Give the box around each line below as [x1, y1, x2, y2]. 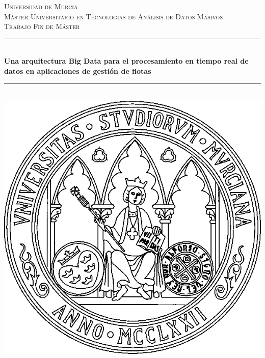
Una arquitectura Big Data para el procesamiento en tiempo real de [4, 56, 249, 66]
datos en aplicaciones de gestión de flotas [4, 65, 151, 76]
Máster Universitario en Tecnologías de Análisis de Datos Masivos [4, 11, 223, 21]
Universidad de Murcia [4, 1, 78, 11]
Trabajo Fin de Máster [4, 21, 80, 32]
